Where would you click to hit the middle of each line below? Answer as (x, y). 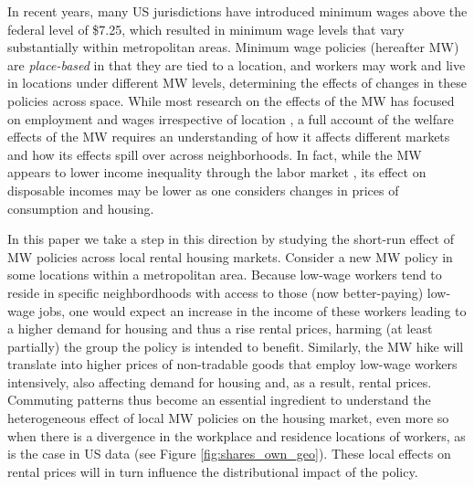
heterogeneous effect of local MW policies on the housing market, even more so (228, 418)
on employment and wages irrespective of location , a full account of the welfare (231, 118)
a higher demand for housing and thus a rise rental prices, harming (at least (220, 328)
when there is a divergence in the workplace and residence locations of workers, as (237, 435)
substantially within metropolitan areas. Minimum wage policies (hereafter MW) (233, 47)
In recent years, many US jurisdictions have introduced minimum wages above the (237, 11)
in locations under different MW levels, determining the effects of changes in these (237, 83)
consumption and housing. (81, 208)
